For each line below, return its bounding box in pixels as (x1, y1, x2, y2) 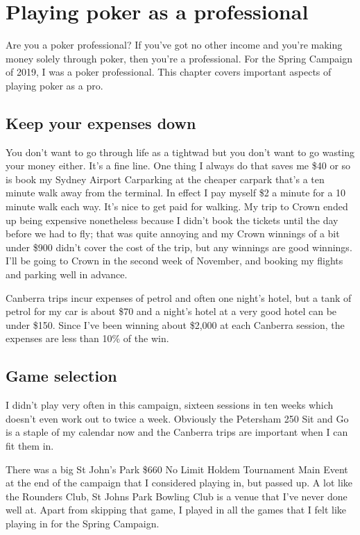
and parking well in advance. (6, 267, 128, 282)
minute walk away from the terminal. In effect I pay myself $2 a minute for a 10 (6, 185, 346, 200)
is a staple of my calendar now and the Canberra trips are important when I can (6, 425, 348, 439)
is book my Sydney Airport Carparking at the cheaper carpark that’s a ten (6, 171, 325, 186)
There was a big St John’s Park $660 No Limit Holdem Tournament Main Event (6, 461, 348, 476)
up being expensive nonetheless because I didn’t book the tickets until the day (6, 212, 338, 227)
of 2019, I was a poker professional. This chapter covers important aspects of (6, 65, 332, 79)
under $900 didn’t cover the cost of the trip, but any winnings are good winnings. (6, 239, 352, 254)
